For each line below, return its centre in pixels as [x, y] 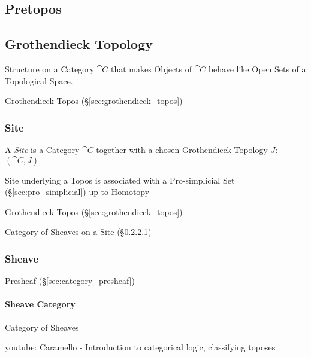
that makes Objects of [151, 68]
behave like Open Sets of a [257, 68]
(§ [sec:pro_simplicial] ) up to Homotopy [77, 192]
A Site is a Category [42, 149]
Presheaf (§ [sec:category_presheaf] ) [70, 281]
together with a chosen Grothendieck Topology [182, 149]
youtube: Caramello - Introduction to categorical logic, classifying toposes [140, 347]
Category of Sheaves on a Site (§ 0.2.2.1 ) [78, 232]
